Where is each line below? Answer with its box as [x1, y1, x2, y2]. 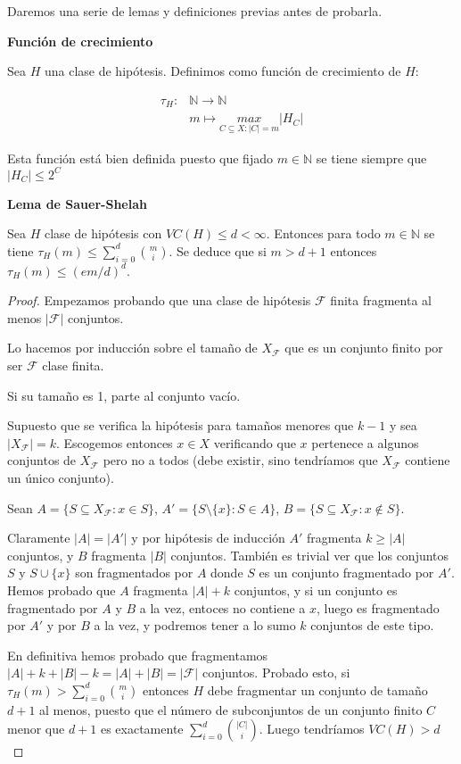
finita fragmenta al [330, 291, 432, 310]
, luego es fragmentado [317, 598, 440, 617]
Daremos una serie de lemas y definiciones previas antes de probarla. [7, 2, 383, 20]
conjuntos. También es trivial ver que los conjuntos [170, 545, 449, 564]
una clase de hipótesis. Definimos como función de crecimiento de [44, 62, 401, 80]
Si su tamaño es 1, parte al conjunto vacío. [7, 386, 241, 404]
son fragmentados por [75, 563, 193, 582]
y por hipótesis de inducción [131, 528, 285, 547]
